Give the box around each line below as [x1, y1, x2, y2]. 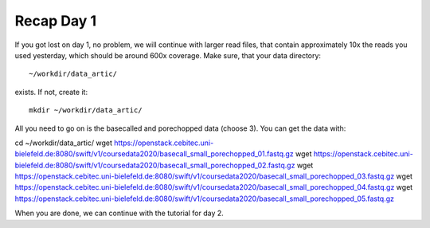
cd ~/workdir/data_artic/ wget [14, 138, 113, 147]
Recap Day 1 [14, 12, 97, 29]
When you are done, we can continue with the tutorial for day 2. [14, 208, 225, 218]
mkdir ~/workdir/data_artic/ [29, 106, 143, 115]
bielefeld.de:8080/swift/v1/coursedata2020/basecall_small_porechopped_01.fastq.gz [14, 149, 294, 159]
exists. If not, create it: [14, 87, 88, 96]
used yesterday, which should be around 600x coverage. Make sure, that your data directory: [14, 50, 322, 60]
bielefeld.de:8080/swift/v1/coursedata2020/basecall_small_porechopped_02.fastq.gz [14, 160, 295, 170]
